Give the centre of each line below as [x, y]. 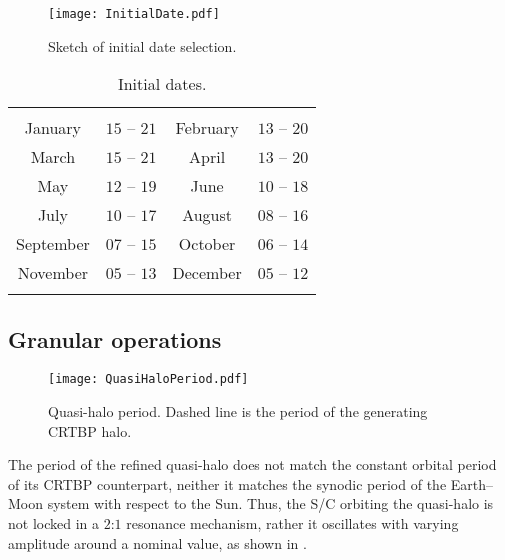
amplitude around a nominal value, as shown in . [157, 542]
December [207, 273]
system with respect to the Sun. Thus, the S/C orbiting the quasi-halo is [270, 503]
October [207, 244]
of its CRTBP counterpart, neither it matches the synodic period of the [227, 483]
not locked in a [53, 523]
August [207, 215]
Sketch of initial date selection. [142, 45]
